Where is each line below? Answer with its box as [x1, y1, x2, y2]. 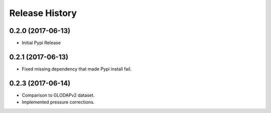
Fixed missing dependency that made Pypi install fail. [22, 65, 132, 72]
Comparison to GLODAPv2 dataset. [22, 92, 95, 98]
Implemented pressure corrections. [22, 99, 95, 105]
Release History [9, 7, 77, 18]
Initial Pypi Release [22, 40, 61, 46]
